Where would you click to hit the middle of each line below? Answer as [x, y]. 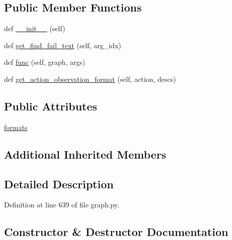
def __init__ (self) [35, 28]
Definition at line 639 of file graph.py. [62, 205]
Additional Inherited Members [85, 154]
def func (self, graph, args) [45, 62]
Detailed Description [59, 184]
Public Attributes [51, 106]
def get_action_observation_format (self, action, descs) [90, 79]
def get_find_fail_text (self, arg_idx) [63, 45]
